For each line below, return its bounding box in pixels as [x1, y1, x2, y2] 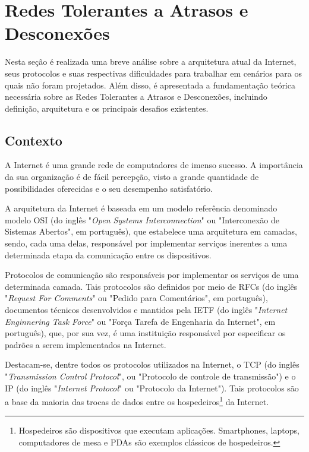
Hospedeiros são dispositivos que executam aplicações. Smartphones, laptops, [18, 424, 299, 437]
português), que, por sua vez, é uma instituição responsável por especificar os [5, 327, 286, 339]
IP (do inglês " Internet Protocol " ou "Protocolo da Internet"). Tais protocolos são [5, 381, 299, 394]
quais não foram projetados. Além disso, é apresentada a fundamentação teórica [5, 78, 295, 91]
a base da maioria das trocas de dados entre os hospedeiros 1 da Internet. [5, 394, 269, 407]
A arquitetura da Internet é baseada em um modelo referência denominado [5, 202, 278, 214]
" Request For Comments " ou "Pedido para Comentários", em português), [5, 292, 268, 304]
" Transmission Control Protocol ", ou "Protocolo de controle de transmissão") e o [5, 369, 296, 382]
